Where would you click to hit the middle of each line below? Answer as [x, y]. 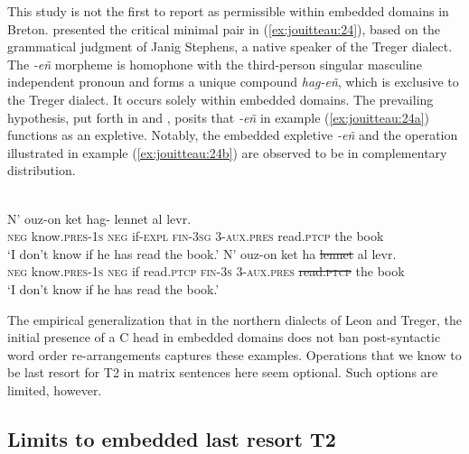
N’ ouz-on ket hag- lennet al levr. [99, 218]
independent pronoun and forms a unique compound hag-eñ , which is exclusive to [233, 82]
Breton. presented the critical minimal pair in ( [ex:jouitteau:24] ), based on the [224, 28]
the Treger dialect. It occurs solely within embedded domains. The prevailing [220, 99]
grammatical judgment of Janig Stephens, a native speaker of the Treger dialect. [230, 46]
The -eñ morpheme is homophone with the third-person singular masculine [215, 64]
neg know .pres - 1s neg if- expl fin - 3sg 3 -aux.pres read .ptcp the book [196, 236]
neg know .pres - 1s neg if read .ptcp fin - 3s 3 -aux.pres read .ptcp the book [206, 271]
